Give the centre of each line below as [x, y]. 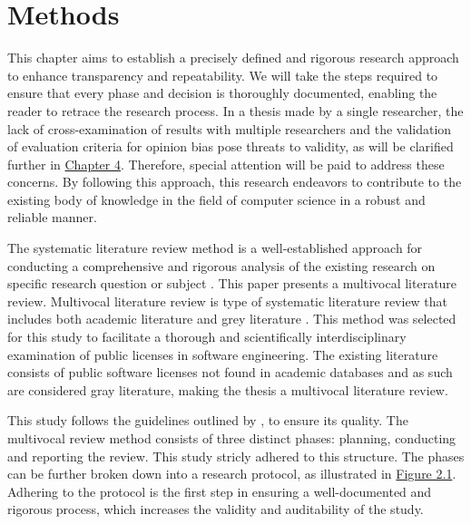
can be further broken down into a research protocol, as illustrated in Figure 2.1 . [232, 474]
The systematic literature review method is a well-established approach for [215, 248]
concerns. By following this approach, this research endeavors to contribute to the [235, 182]
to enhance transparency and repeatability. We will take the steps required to [223, 75]
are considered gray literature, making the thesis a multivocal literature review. [228, 389]
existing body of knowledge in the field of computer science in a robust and [216, 199]
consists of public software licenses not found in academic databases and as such [230, 372]
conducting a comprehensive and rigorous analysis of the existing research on [221, 265]
